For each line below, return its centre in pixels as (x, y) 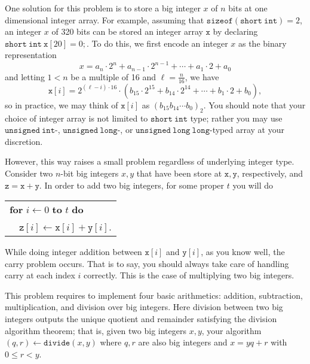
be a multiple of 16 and (113, 76)
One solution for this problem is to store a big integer (103, 8)
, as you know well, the (243, 252)
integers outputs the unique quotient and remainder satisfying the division (141, 319)
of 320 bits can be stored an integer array (127, 31)
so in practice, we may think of (62, 104)
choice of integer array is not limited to (76, 118)
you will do (253, 185)
